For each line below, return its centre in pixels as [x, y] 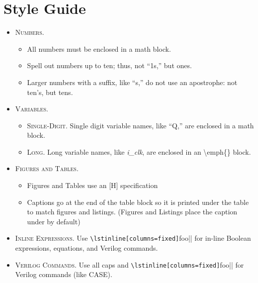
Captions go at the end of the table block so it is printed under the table [138, 202]
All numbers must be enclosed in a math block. [99, 48]
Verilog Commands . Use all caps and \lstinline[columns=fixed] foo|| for [129, 264]
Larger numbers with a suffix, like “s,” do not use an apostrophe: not [132, 82]
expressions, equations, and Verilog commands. [86, 248]
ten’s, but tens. [50, 92]
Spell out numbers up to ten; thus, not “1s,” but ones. [109, 65]
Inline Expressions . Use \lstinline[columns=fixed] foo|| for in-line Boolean [133, 238]
